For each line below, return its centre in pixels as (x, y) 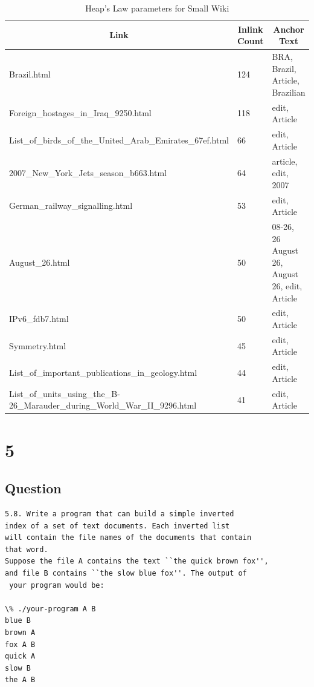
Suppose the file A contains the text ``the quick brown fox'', (137, 561)
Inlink (250, 29)
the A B (20, 680)
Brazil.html (30, 74)
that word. (27, 549)
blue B (18, 621)
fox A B (20, 644)
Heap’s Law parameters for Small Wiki (157, 8)
